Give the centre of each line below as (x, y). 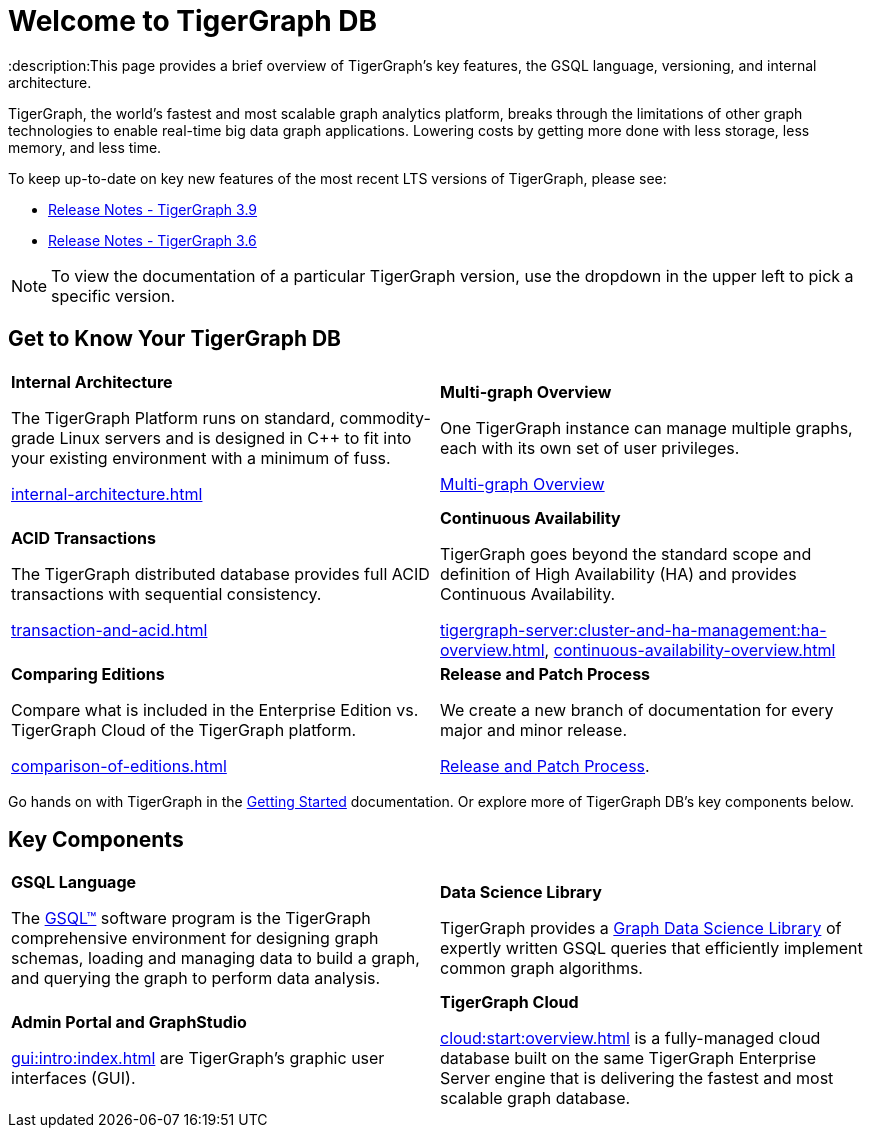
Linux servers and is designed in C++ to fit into (235, 437)
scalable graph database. (535, 1098)
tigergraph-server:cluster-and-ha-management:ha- (633, 629)
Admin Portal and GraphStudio (129, 1022)
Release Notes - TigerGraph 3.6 (152, 240)
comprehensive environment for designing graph (195, 938)
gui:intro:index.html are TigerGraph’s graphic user (198, 1058)
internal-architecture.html (107, 493)
